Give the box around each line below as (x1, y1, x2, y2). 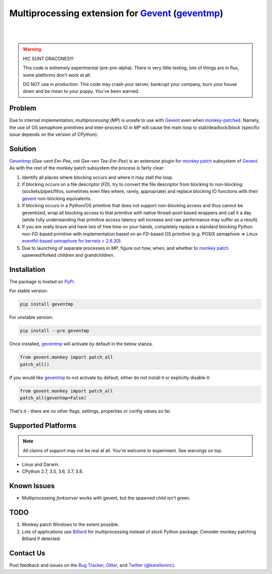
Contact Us (9, 549, 45, 557)
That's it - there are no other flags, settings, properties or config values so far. (9, 408, 171, 414)
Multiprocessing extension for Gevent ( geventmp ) (9, 8, 224, 19)
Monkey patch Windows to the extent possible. (22, 521, 119, 528)
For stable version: (9, 288, 48, 294)
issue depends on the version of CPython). (9, 131, 98, 137)
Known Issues (9, 482, 55, 490)
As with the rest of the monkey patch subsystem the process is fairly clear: (9, 165, 165, 171)
